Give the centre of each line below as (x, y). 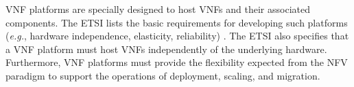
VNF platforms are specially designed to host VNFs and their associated (158, 9)
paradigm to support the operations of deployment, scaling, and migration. (163, 75)
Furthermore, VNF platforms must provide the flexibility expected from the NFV (177, 62)
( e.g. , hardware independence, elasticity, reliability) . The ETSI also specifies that (177, 36)
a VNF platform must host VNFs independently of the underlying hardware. (166, 49)
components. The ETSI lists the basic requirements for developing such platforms (177, 22)
